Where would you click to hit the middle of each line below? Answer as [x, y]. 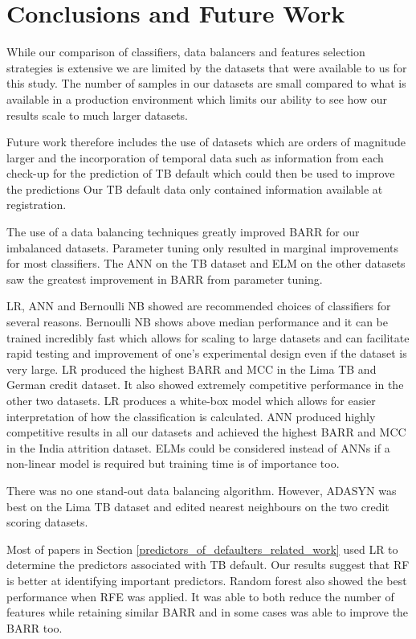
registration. [37, 205]
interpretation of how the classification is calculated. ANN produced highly [191, 416]
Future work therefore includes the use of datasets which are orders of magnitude [206, 142]
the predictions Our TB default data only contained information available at [195, 188]
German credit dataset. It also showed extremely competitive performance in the [205, 385]
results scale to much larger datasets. [98, 115]
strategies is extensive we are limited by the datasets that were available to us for [207, 67]
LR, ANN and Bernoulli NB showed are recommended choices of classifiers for [199, 306]
